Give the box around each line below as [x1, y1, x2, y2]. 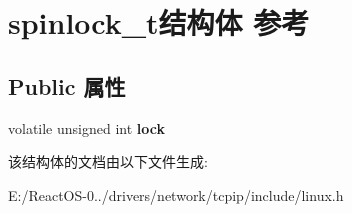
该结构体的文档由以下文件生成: [8, 151, 208, 172]
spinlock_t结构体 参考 [8, 2, 310, 43]
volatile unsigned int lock [8, 117, 165, 138]
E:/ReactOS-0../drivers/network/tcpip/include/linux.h [8, 184, 344, 205]
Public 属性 [8, 70, 126, 101]
